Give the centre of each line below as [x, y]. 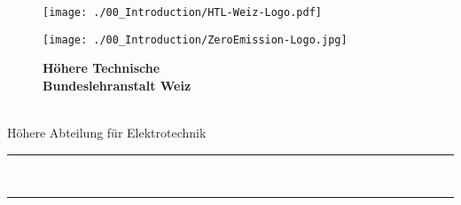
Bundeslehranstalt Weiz [117, 85]
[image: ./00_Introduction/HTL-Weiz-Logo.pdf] [182, 12]
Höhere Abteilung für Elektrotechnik [107, 133]
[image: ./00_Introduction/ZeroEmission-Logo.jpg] [195, 39]
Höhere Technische [102, 68]
